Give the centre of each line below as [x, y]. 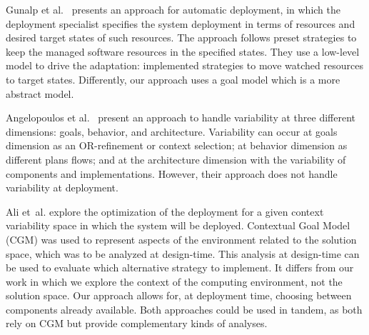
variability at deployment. [62, 187]
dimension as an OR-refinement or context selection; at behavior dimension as [177, 145]
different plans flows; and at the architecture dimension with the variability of [176, 159]
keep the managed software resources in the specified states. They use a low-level [183, 51]
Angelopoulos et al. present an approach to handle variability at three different [181, 117]
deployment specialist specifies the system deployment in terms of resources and [181, 23]
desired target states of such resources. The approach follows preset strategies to [181, 37]
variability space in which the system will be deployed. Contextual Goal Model [178, 225]
